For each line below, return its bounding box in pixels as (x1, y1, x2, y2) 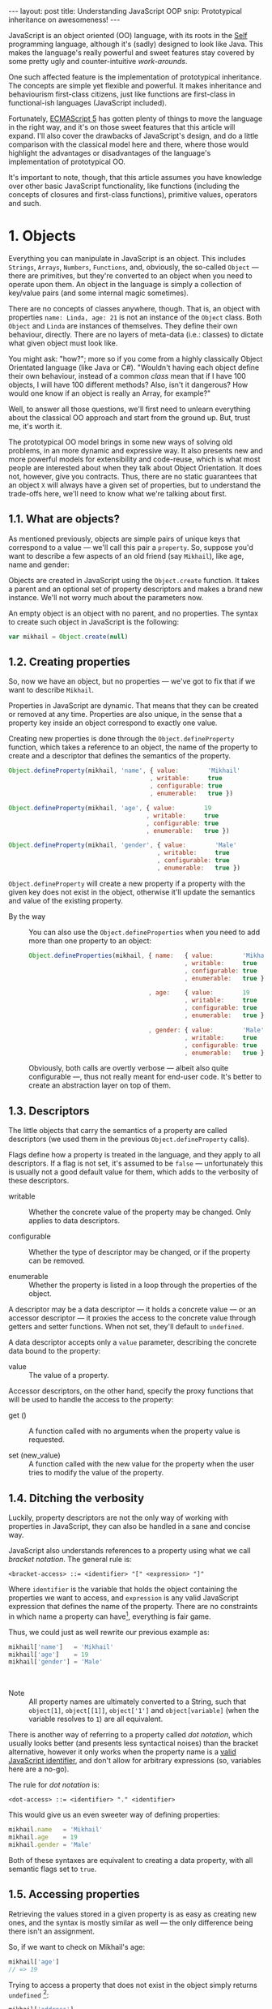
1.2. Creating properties (8, 655, 131, 669)
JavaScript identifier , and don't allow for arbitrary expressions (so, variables (8, 1756, 261, 1766)
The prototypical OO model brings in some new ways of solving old (8, 436, 233, 447)
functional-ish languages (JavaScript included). (8, 98, 168, 107)
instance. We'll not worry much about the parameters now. (8, 592, 204, 602)
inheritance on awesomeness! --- (8, 15, 121, 24)
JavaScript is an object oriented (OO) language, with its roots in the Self (8, 31, 248, 40)
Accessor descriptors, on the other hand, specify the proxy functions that (8, 1386, 253, 1396)
